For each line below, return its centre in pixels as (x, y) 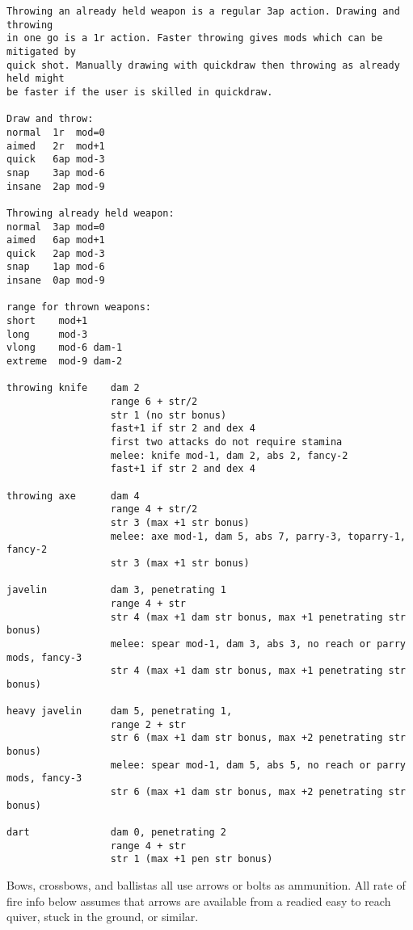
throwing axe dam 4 (73, 496)
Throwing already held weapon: (91, 213)
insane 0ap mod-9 (56, 281)
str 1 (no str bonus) (169, 415)
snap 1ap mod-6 (56, 267)
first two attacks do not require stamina (226, 442)
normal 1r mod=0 (56, 132)
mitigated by (41, 51)
